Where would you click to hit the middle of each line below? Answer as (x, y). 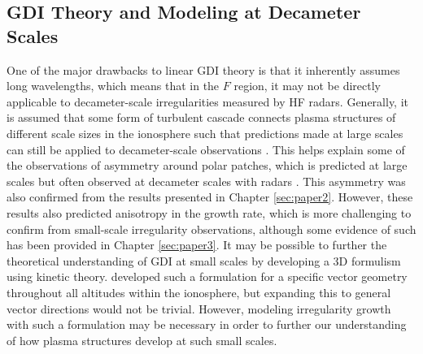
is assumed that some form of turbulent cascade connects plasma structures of (201, 117)
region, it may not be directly (307, 86)
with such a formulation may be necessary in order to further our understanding (207, 324)
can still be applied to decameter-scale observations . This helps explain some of (206, 149)
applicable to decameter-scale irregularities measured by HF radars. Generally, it (208, 101)
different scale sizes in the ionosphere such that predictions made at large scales (205, 133)
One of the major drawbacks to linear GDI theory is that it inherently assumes (203, 69)
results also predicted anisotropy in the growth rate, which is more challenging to (209, 212)
